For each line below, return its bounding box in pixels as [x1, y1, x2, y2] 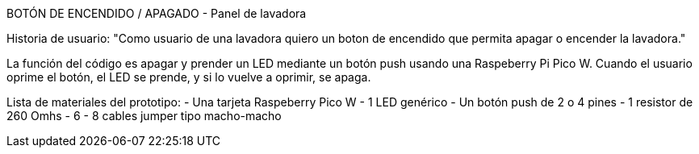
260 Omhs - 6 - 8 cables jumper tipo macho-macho [6, 109, 282, 123]
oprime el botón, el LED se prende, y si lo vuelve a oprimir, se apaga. [6, 70, 371, 84]
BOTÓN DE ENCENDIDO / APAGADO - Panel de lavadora [6, 6, 307, 20]
